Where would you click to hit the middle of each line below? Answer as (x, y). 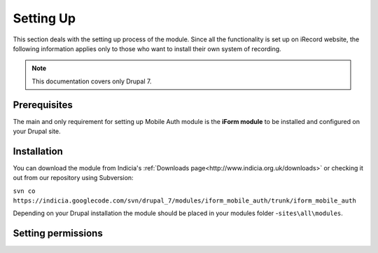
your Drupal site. (37, 131)
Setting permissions (58, 234)
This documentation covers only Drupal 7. (92, 81)
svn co (24, 191)
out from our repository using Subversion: (73, 178)
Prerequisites (43, 105)
